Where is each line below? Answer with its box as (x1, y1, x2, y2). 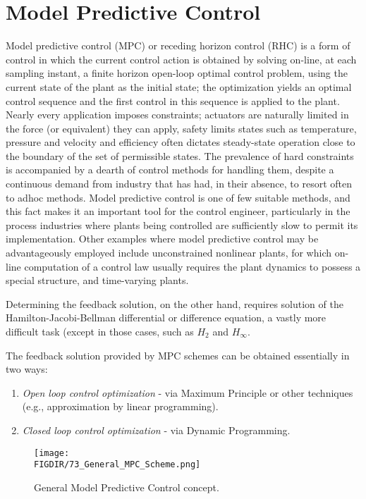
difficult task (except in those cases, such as (6, 324, 194, 338)
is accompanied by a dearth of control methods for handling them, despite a (6, 162, 334, 177)
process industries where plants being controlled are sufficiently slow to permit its (6, 217, 358, 232)
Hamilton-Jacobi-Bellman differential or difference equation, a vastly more (6, 310, 327, 325)
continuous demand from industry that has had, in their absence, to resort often (6, 176, 353, 191)
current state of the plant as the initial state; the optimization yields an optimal (6, 79, 352, 94)
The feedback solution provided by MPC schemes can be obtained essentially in (6, 347, 350, 362)
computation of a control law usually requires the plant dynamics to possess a (24, 259, 361, 273)
